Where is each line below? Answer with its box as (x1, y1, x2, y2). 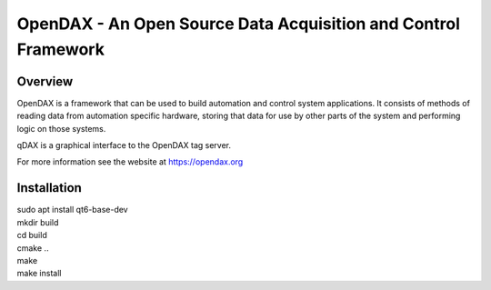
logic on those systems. (16, 123, 106, 134)
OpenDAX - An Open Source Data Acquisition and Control (16, 14, 461, 34)
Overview (16, 74, 74, 89)
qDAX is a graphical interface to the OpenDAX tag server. (16, 140, 232, 151)
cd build (16, 230, 47, 241)
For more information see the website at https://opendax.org (16, 156, 244, 167)
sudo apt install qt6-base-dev (16, 205, 128, 215)
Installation (16, 180, 82, 195)
